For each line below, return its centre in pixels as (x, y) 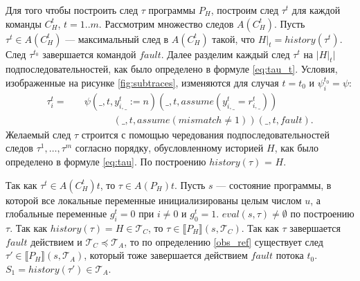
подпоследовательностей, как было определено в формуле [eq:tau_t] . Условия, (172, 69)
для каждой (316, 10)
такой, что (233, 38)
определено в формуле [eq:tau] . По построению (106, 162)
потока (290, 255)
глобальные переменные (56, 214)
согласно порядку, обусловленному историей (169, 148)
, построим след (245, 10)
